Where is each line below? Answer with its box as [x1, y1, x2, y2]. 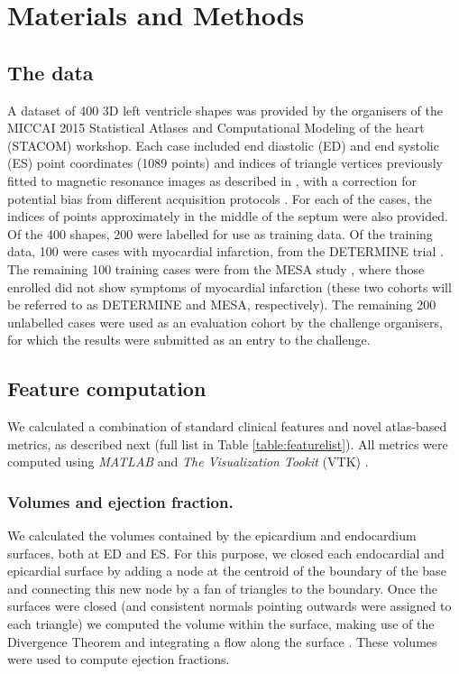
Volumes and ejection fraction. [7, 490, 234, 512]
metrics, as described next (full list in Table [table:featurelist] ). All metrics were [7, 434, 448, 453]
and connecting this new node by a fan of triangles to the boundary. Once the [7, 578, 438, 597]
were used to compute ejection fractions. [7, 650, 230, 669]
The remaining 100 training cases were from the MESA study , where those [7, 259, 425, 278]
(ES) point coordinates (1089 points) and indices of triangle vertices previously [7, 153, 443, 172]
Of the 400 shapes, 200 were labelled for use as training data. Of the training [7, 224, 433, 243]
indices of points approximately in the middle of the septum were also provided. [7, 207, 448, 226]
